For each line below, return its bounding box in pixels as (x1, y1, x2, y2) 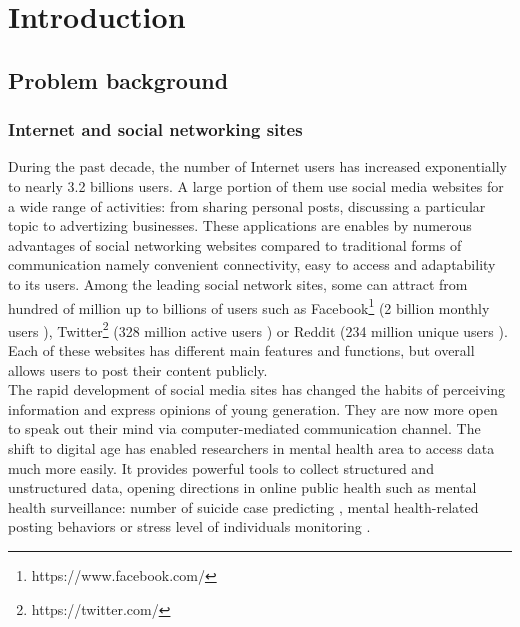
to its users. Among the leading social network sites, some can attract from (8, 273, 468, 294)
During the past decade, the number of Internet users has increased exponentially (8, 156, 507, 177)
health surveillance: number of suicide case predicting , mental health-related (8, 496, 479, 517)
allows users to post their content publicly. (8, 359, 268, 380)
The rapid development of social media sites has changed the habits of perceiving (8, 379, 506, 400)
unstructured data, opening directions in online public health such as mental (8, 477, 477, 498)
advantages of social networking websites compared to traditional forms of (8, 234, 462, 255)
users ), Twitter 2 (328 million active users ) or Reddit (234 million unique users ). (8, 317, 508, 341)
